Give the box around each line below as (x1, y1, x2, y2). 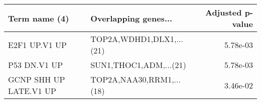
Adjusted (205, 6, 242, 18)
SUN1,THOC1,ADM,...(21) (90, 59, 186, 70)
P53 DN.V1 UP (8, 59, 63, 70)
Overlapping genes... (90, 12, 173, 24)
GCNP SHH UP (8, 73, 65, 85)
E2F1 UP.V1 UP (8, 38, 67, 50)
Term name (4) (8, 12, 69, 24)
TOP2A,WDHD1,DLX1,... (90, 33, 183, 44)
